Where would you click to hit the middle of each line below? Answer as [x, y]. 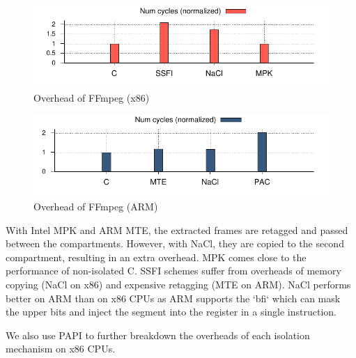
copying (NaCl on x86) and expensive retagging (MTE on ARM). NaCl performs [178, 285]
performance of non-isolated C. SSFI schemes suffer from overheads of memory [173, 271]
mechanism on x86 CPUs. [61, 349]
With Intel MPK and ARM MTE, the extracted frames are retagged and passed [177, 229]
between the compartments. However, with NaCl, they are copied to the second [175, 243]
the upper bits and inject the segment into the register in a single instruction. [171, 312]
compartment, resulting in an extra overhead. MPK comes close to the [156, 257]
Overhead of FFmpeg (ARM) [96, 207]
